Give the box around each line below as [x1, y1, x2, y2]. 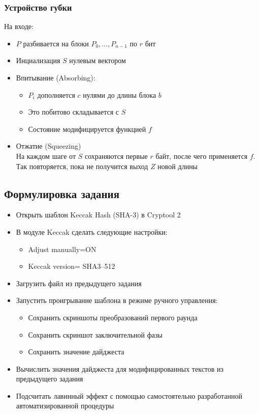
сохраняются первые [84, 150, 148, 161]
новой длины [157, 160, 198, 171]
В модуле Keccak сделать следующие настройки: [16, 226, 168, 237]
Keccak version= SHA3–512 [28, 261, 115, 271]
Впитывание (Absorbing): [16, 72, 95, 82]
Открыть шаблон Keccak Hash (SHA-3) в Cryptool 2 [16, 209, 181, 220]
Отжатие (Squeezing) [16, 141, 81, 151]
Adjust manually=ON [28, 243, 96, 254]
